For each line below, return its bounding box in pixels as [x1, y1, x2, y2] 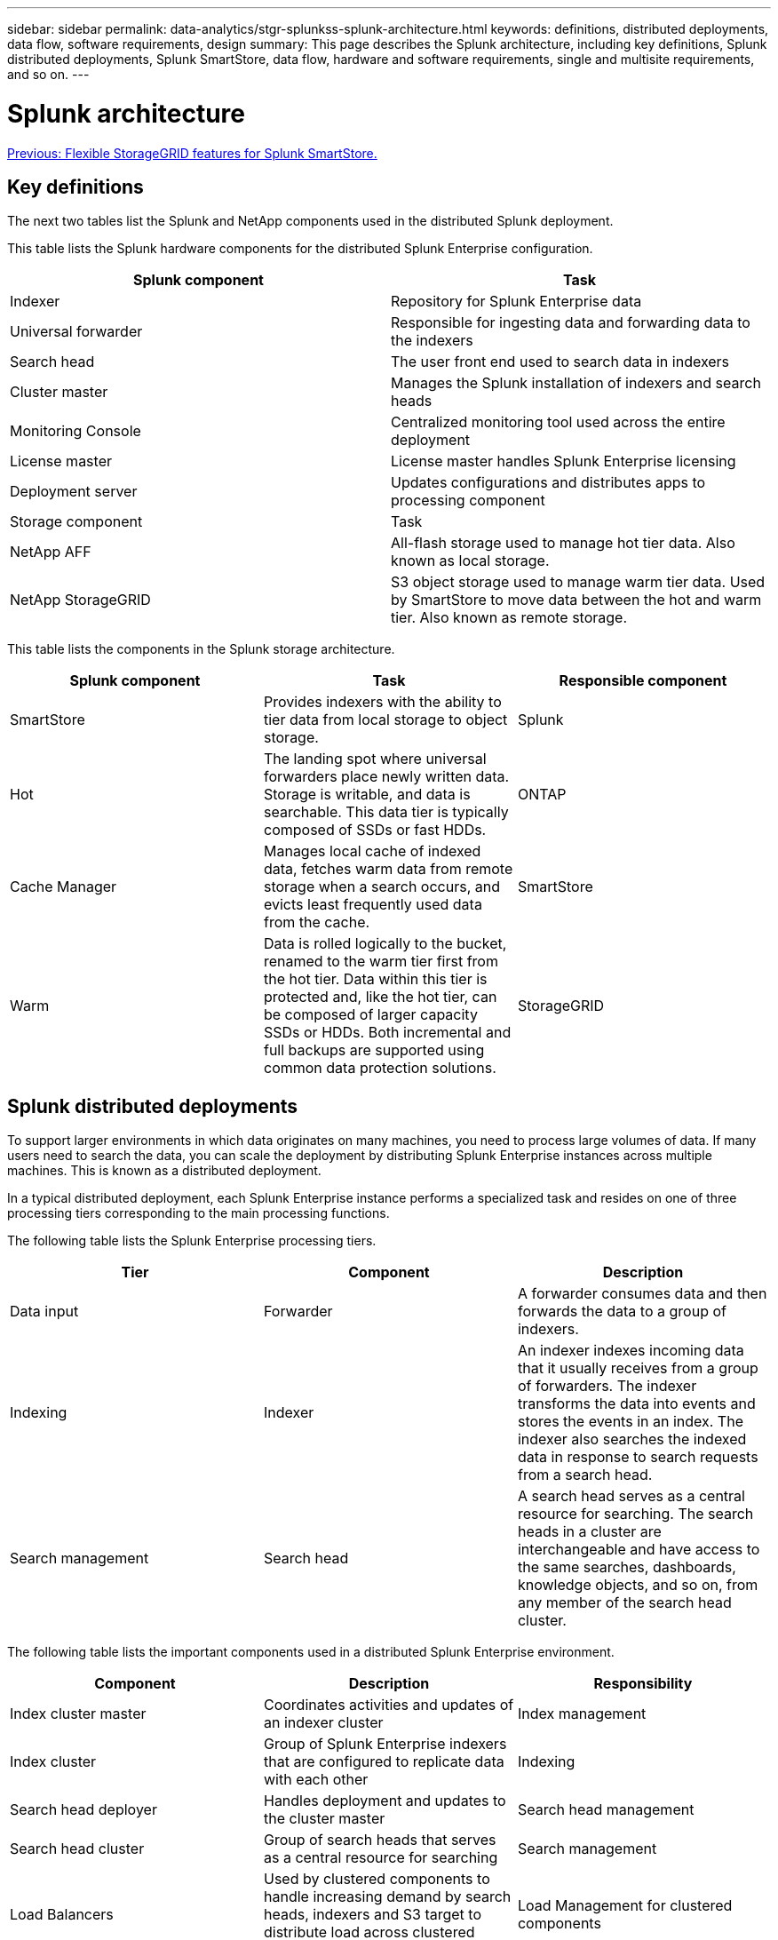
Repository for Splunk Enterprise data [391, 292, 642, 311]
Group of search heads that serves [263, 1831, 496, 1849]
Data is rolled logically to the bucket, [263, 934, 507, 953]
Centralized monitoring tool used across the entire [391, 413, 726, 432]
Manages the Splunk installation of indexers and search [391, 374, 761, 393]
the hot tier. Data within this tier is [263, 970, 488, 989]
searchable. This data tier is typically [263, 803, 509, 822]
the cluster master [263, 1809, 385, 1828]
